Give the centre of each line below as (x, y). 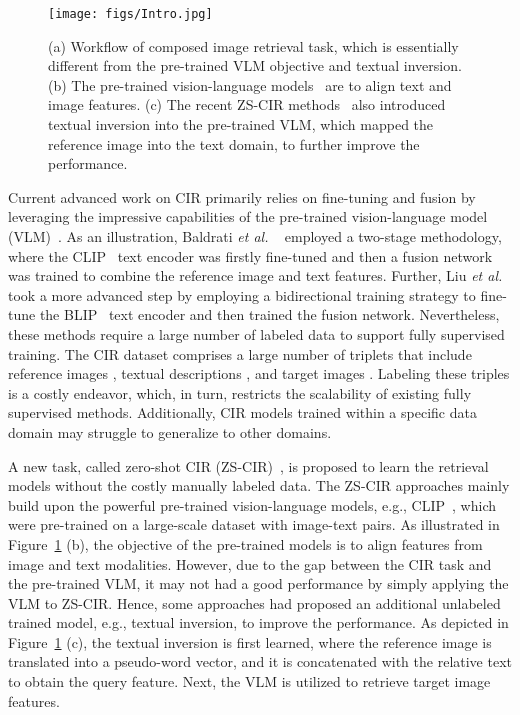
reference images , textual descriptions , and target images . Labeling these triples (259, 373)
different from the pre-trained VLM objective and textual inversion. (255, 65)
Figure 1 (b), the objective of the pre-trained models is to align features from (245, 543)
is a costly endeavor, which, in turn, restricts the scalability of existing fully (240, 392)
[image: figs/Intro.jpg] (130, 14)
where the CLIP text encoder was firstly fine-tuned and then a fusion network (250, 255)
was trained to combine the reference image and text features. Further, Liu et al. (255, 275)
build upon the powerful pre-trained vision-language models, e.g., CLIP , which (252, 504)
